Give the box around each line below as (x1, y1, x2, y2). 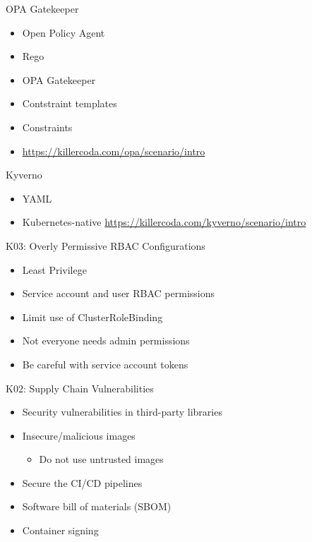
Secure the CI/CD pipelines (22, 475, 143, 490)
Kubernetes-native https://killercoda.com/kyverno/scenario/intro (22, 215, 306, 229)
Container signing (22, 523, 99, 538)
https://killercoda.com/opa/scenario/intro (22, 143, 205, 158)
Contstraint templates (22, 96, 117, 111)
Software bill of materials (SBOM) (22, 499, 172, 514)
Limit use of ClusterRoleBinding (22, 309, 163, 324)
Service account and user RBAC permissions (22, 286, 215, 301)
